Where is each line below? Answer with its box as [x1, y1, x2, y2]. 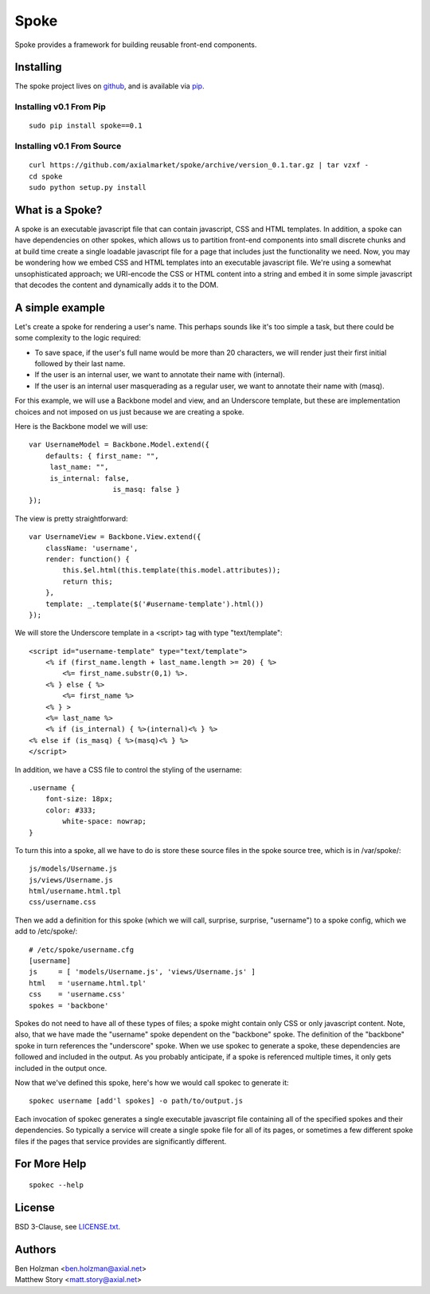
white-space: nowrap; [62, 817, 147, 826]
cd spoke [29, 171, 63, 181]
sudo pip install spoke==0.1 [29, 121, 143, 131]
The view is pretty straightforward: [14, 513, 128, 523]
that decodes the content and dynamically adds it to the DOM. [14, 280, 219, 289]
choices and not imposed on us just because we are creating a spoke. [14, 407, 244, 416]
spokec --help [29, 1180, 84, 1190]
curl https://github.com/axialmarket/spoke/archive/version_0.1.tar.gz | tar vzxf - [29, 160, 369, 170]
